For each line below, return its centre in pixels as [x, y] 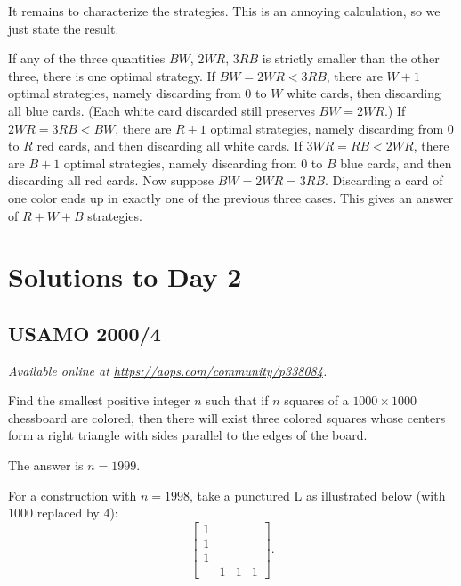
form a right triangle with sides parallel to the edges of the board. [188, 435]
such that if [237, 400]
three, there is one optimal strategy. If [112, 75]
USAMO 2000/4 [85, 333]
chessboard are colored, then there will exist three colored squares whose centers [227, 417]
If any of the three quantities [87, 58]
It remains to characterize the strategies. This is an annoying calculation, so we [224, 11]
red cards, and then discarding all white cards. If [170, 146]
